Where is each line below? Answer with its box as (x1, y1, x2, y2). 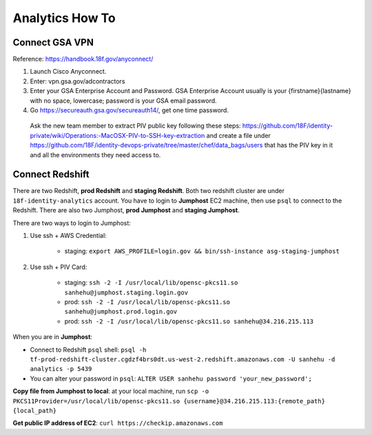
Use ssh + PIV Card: (30, 263, 87, 271)
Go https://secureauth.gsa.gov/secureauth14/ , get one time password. (30, 106, 229, 114)
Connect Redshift (12, 169, 90, 181)
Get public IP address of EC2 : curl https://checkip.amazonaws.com (12, 419, 223, 427)
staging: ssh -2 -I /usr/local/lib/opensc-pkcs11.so (64, 279, 238, 287)
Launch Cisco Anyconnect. (30, 68, 107, 76)
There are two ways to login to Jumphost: (12, 219, 131, 227)
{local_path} (12, 407, 57, 414)
